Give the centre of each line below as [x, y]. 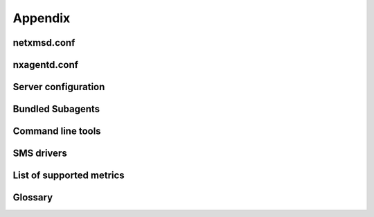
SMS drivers [40, 154]
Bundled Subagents [56, 109]
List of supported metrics [69, 176]
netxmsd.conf [44, 43]
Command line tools [57, 131]
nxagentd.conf [46, 65]
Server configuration [59, 87]
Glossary [33, 198]
